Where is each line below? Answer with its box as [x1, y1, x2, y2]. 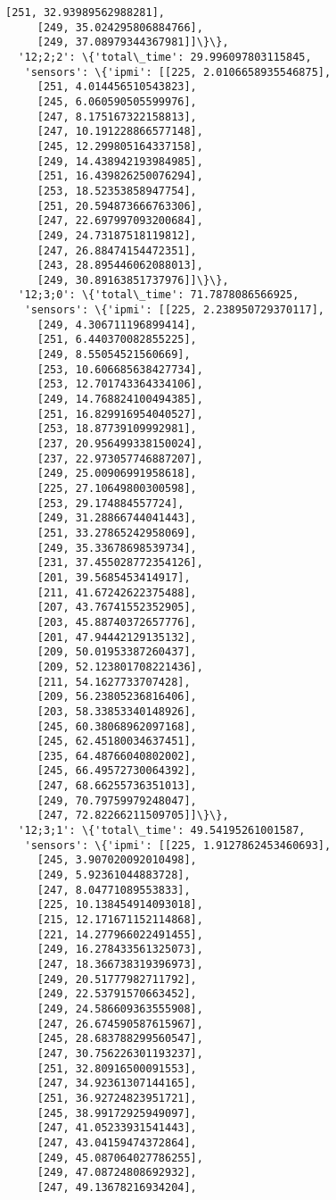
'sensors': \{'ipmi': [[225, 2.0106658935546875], [24, 65, 332, 79]
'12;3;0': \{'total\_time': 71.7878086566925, [18, 288, 299, 302]
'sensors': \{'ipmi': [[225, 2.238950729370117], [24, 304, 324, 317]
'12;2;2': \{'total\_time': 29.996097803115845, [18, 50, 312, 63]
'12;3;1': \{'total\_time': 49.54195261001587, [18, 824, 306, 837]
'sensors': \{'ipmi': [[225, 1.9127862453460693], [24, 838, 332, 852]
